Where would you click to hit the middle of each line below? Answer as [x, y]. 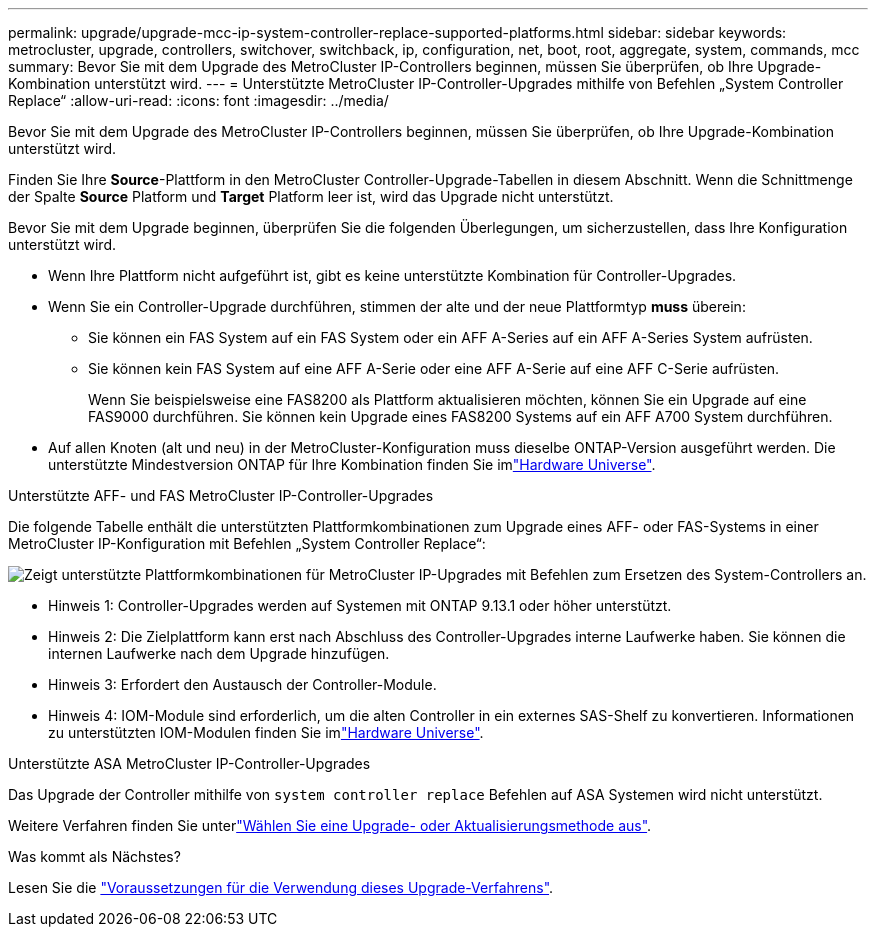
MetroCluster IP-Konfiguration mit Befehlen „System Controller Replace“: [247, 543]
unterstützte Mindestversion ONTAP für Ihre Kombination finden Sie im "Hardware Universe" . [352, 464]
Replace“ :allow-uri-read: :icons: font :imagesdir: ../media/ [198, 100]
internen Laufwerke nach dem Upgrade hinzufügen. [219, 653]
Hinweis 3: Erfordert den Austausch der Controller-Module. [242, 684]
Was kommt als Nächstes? [94, 856]
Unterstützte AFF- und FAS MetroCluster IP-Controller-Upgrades [221, 495]
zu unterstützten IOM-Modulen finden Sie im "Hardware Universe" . [266, 732]
